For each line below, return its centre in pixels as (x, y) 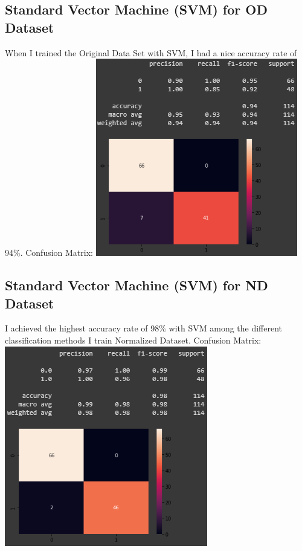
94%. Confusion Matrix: (49, 253)
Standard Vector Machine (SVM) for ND (137, 285)
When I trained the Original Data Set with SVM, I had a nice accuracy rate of (151, 52)
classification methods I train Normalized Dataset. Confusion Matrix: (133, 340)
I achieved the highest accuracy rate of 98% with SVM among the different (144, 328)
